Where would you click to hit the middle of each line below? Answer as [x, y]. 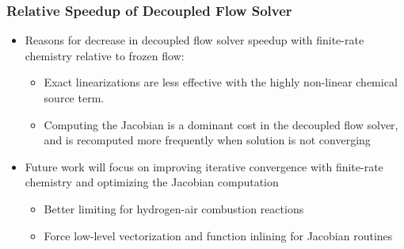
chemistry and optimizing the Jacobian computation [152, 182]
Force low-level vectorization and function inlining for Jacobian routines [218, 235]
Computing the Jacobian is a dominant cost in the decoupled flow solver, [221, 124]
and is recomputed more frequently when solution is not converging [207, 140]
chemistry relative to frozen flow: [105, 55]
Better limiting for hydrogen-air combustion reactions [174, 208]
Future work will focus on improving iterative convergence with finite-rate [204, 166]
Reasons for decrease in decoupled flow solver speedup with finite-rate [194, 40]
